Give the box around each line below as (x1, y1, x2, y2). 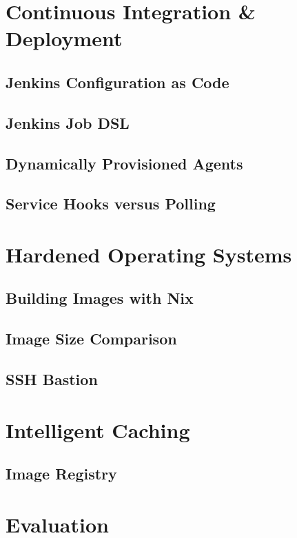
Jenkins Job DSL (6, 112, 130, 133)
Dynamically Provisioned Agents (6, 152, 243, 174)
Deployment (6, 24, 123, 52)
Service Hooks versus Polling (6, 193, 216, 214)
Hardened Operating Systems (6, 240, 292, 268)
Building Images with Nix (6, 287, 194, 309)
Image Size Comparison (6, 328, 177, 349)
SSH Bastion (6, 369, 98, 390)
